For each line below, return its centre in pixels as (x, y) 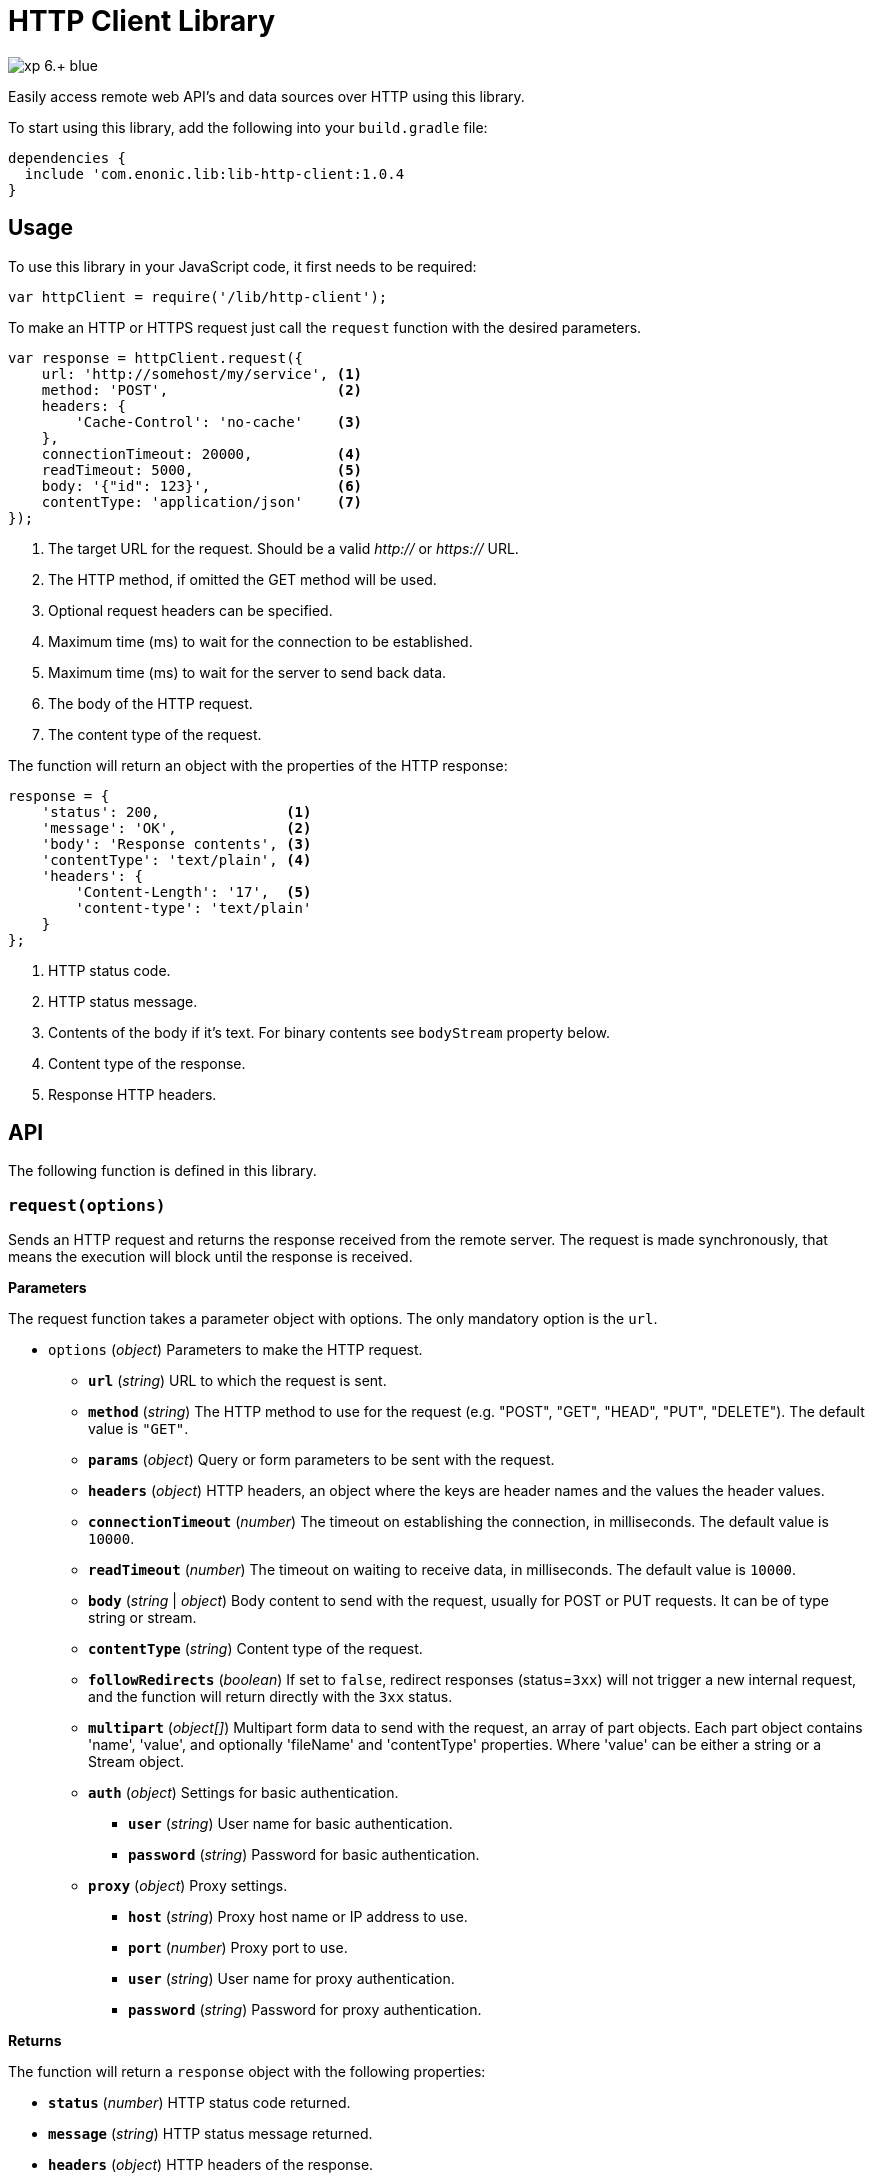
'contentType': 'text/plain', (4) (176, 859)
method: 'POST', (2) (202, 389)
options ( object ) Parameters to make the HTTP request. (235, 1350)
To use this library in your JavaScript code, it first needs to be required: (242, 266)
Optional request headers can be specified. (190, 610)
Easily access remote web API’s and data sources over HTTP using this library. (266, 96)
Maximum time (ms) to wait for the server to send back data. (247, 672)
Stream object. (136, 1762)
